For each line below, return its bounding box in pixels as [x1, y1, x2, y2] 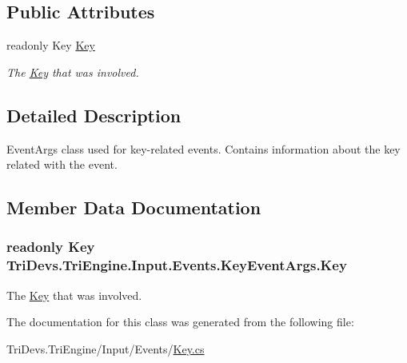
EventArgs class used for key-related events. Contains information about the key [6, 140, 401, 157]
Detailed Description [6, 102, 182, 127]
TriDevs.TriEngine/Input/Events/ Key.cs [6, 340, 205, 357]
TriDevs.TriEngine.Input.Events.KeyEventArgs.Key [6, 255, 347, 275]
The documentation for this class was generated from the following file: [6, 313, 354, 330]
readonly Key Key [6, 37, 95, 54]
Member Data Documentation [6, 195, 261, 220]
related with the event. [6, 156, 118, 173]
